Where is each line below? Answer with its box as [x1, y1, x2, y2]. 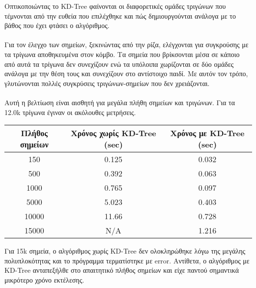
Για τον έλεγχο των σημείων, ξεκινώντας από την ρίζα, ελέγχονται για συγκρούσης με [4, 39, 249, 50]
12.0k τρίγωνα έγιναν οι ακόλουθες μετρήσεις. [4, 107, 136, 117]
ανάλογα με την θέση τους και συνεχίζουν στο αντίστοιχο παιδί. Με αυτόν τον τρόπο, [4, 68, 248, 79]
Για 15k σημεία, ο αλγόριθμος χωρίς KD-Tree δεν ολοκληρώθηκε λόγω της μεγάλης [4, 246, 246, 256]
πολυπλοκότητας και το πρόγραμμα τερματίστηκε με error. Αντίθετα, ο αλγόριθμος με [4, 255, 250, 265]
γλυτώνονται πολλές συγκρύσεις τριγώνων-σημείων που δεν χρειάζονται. [4, 78, 210, 88]
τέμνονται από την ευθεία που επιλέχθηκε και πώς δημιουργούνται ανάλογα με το [4, 10, 236, 21]
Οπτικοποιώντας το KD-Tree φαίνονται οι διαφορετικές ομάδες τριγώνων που [4, 1, 226, 11]
